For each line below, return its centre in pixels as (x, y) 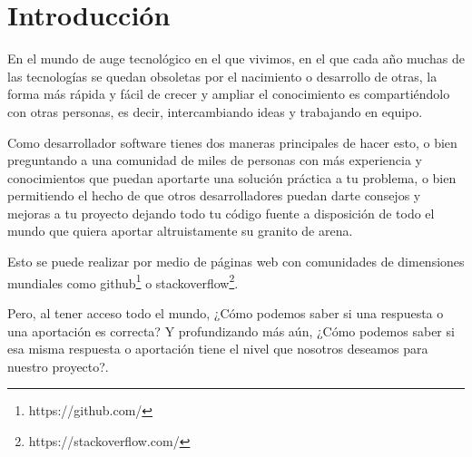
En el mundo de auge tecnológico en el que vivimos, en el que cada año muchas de (236, 58)
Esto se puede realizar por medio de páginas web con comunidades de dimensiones (236, 262)
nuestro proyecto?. (58, 366)
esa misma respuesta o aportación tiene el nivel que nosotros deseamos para (218, 349)
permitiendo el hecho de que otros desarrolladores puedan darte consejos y (214, 195)
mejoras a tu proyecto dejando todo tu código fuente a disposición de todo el (221, 213)
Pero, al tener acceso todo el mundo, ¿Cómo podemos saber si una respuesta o (226, 312)
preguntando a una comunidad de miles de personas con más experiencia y (215, 160)
